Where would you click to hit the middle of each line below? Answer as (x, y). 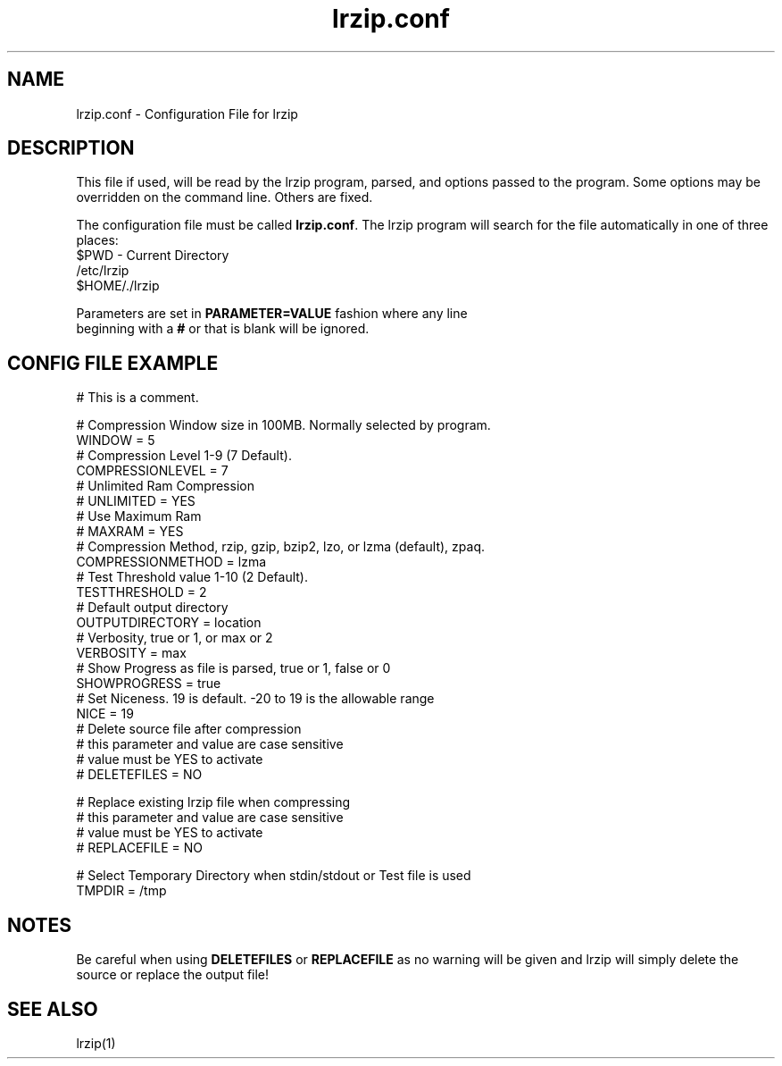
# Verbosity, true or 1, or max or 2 (175, 638)
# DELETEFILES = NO (139, 775)
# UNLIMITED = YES (136, 501)
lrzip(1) (96, 1043)
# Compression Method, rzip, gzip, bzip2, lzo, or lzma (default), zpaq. (281, 547)
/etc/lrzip (103, 271)
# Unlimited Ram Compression (165, 486)
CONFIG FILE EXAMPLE (113, 363)
